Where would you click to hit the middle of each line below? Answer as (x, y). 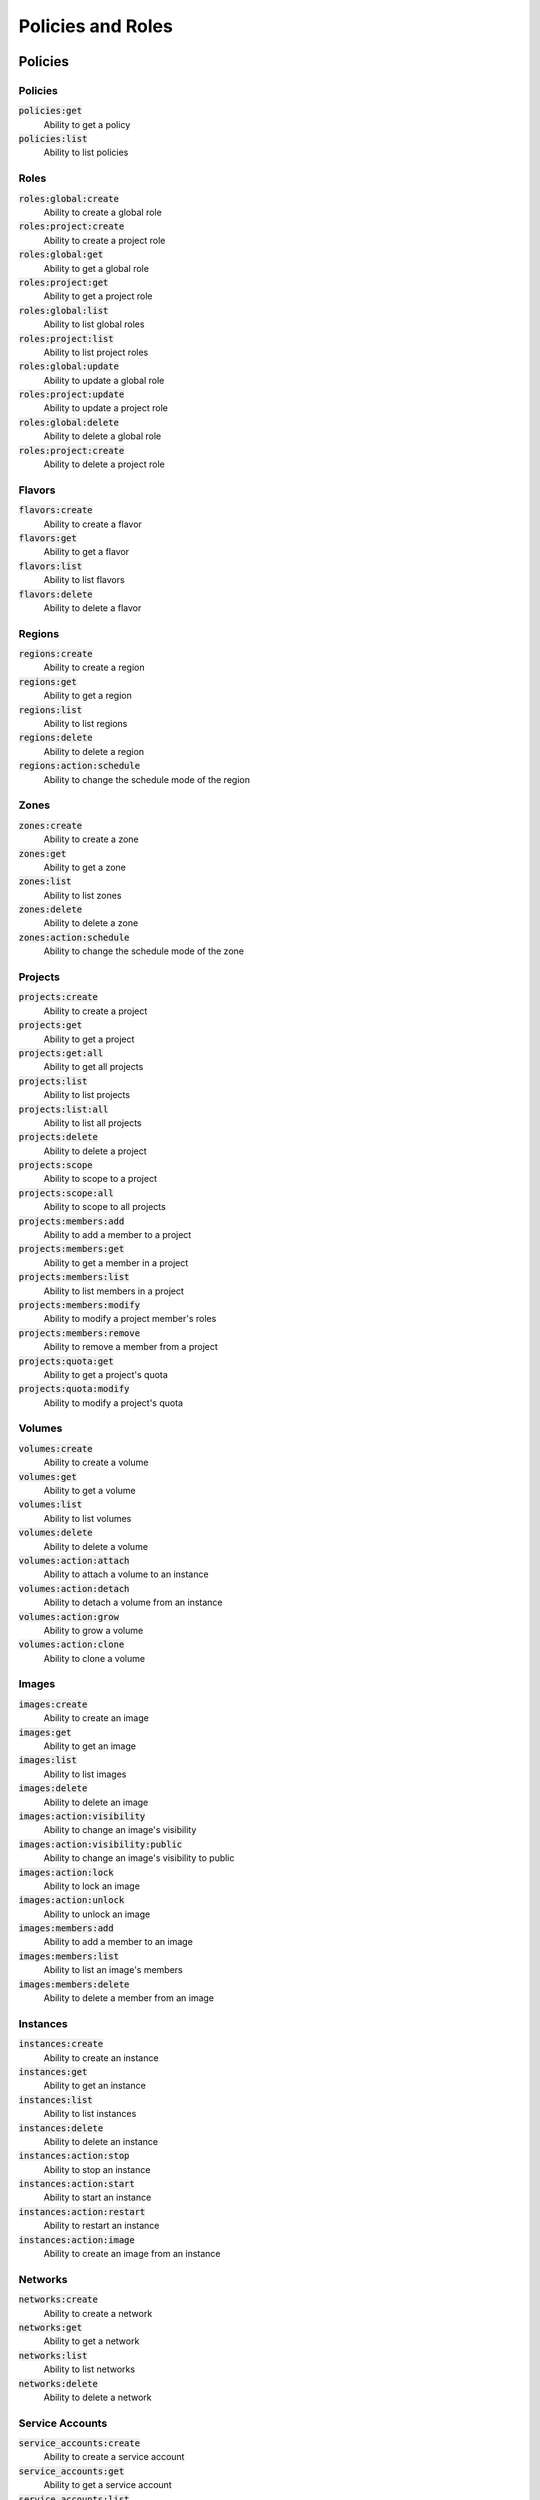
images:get (45, 1732)
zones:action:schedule (74, 937)
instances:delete (61, 2128)
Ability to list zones (82, 895)
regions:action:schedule (79, 766)
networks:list (53, 2355)
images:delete (53, 1788)
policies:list (53, 139)
